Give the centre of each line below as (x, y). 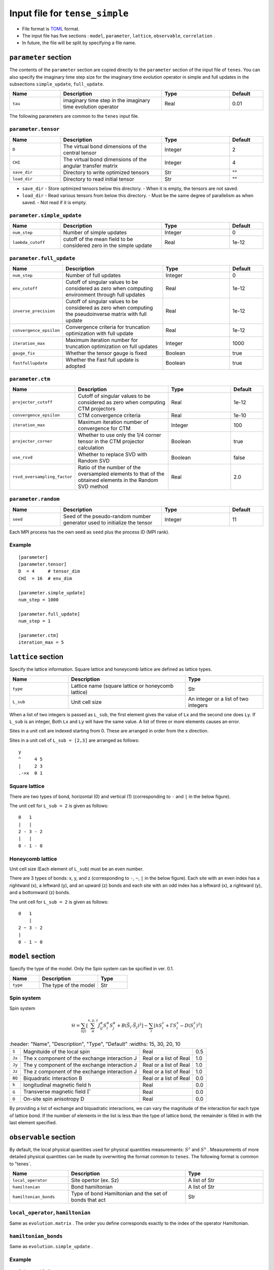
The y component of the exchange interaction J (80, 1065)
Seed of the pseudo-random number (107, 516)
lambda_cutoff (29, 242)
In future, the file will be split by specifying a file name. (79, 43)
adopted (75, 366)
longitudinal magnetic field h (57, 1085)
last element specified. (33, 1123)
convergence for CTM (104, 428)
